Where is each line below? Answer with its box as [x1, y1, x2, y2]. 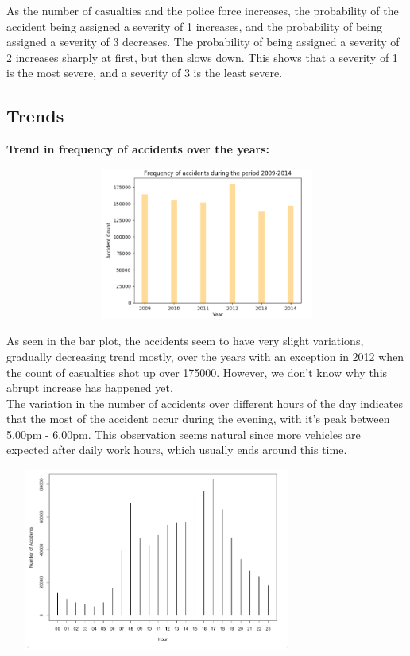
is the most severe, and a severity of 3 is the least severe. [6, 64, 283, 81]
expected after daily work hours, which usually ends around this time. [6, 441, 347, 458]
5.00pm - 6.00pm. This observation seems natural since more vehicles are [6, 425, 361, 442]
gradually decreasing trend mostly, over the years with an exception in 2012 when [6, 347, 404, 364]
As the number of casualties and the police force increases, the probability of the [6, 2, 399, 18]
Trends [6, 103, 64, 128]
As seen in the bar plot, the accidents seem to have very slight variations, [6, 332, 364, 349]
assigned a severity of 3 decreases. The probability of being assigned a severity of [6, 33, 400, 50]
